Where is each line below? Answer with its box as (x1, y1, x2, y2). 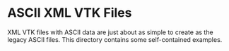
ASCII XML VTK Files (7, 5, 132, 21)
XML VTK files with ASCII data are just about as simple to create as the (7, 28, 213, 36)
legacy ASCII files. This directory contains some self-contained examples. (7, 35, 223, 43)
